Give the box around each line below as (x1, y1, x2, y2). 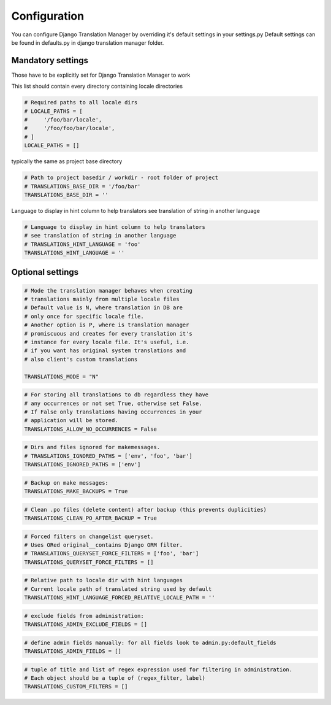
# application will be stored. (24, 417, 119, 424)
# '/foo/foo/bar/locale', (24, 125, 115, 132)
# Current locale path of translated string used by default (24, 585, 212, 592)
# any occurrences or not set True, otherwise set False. (24, 399, 202, 407)
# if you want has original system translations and (24, 347, 186, 354)
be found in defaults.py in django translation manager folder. (11, 39, 164, 46)
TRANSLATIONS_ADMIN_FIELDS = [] (24, 648, 122, 655)
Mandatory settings (11, 55, 89, 66)
